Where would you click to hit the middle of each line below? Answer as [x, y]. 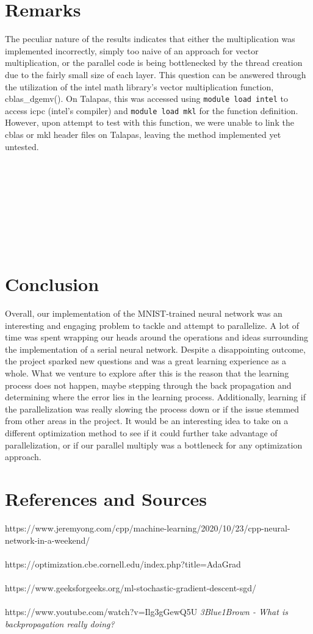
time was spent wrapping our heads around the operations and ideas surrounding [156, 337]
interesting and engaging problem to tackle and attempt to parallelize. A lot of [152, 325]
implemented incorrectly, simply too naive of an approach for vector [132, 50]
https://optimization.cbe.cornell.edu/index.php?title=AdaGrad [123, 564]
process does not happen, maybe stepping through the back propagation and [148, 385]
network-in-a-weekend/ [48, 540]
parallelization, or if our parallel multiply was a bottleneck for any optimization [154, 445]
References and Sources [106, 498]
